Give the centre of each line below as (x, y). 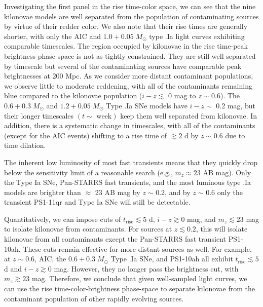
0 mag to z (185, 95)
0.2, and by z (176, 192)
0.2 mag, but (236, 105)
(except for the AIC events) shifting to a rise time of (86, 135)
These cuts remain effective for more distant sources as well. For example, (137, 248)
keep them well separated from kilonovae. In (189, 115)
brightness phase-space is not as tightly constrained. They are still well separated (130, 55)
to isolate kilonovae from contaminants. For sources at (88, 229)
